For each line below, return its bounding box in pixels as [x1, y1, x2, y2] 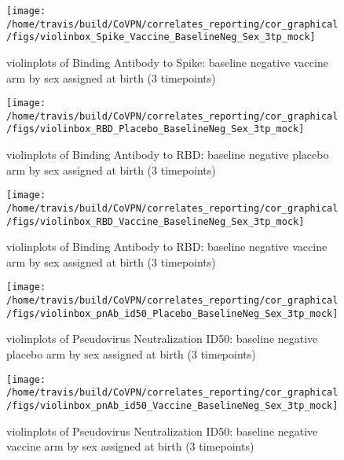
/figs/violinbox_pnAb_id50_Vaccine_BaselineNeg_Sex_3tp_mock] [6, 399, 339, 411]
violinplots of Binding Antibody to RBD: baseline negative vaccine [6, 238, 328, 255]
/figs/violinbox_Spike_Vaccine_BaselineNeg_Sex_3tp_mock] [6, 31, 316, 43]
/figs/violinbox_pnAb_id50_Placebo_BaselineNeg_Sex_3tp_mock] [6, 307, 339, 319]
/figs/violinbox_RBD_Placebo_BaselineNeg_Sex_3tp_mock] [6, 123, 305, 135]
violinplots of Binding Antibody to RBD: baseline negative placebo [6, 146, 329, 163]
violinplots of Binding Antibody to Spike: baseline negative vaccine [6, 53, 328, 70]
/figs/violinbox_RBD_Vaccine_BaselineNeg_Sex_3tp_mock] [6, 215, 305, 227]
